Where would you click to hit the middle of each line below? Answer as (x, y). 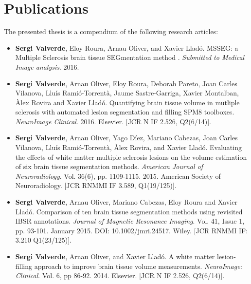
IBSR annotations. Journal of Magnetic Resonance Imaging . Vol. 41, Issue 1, (130, 221)
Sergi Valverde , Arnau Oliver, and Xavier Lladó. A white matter (115, 256)
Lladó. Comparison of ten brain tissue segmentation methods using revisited (129, 211)
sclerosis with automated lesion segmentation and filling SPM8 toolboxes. (125, 112)
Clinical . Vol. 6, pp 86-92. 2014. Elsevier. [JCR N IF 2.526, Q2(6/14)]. (120, 275)
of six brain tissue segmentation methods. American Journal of (109, 166)
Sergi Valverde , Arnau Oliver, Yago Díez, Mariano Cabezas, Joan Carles (126, 138)
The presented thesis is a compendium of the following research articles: (111, 31)
